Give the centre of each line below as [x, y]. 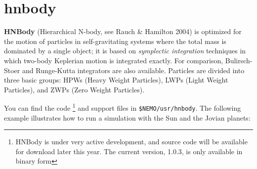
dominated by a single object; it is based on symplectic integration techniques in [125, 51]
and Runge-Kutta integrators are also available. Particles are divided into [133, 70]
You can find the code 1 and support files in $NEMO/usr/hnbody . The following [123, 107]
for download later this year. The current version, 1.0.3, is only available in [129, 151]
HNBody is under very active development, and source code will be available [131, 142]
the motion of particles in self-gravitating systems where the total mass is [115, 41]
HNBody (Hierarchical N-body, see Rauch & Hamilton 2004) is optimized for [123, 31]
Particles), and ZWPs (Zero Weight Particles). [74, 89]
